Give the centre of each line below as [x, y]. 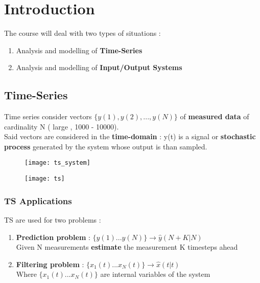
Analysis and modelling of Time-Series [79, 50]
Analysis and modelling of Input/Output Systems [99, 67]
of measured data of [215, 116]
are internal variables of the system [155, 274]
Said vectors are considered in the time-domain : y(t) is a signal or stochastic [130, 136]
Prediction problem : [53, 237]
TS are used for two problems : [53, 220]
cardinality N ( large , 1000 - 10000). [62, 126]
